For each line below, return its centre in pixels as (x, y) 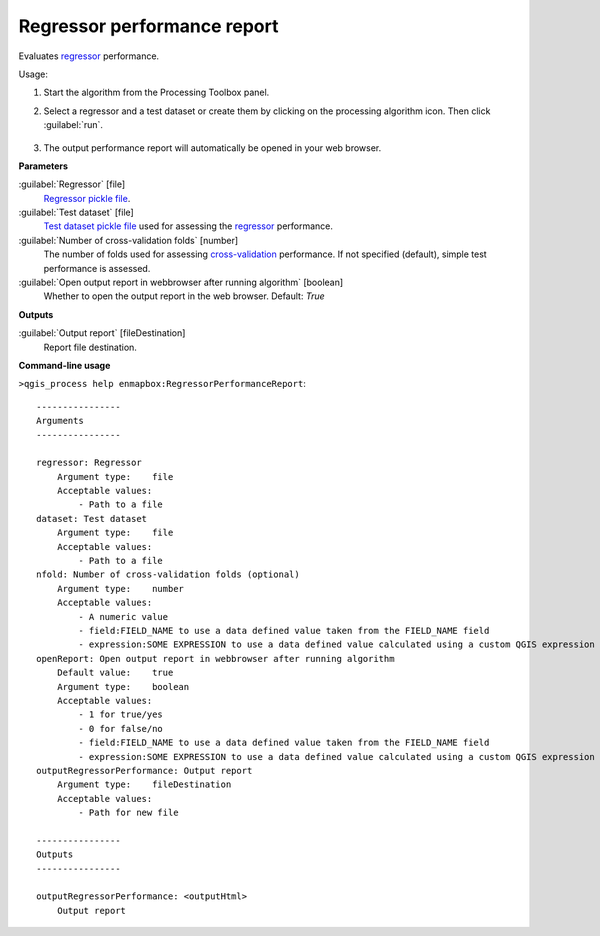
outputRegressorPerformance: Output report (144, 770)
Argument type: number (120, 588)
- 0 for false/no (121, 728)
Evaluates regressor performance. (89, 56)
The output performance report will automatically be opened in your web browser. (212, 147)
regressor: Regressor (89, 463)
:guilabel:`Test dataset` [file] (76, 212)
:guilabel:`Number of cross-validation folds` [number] (128, 240)
